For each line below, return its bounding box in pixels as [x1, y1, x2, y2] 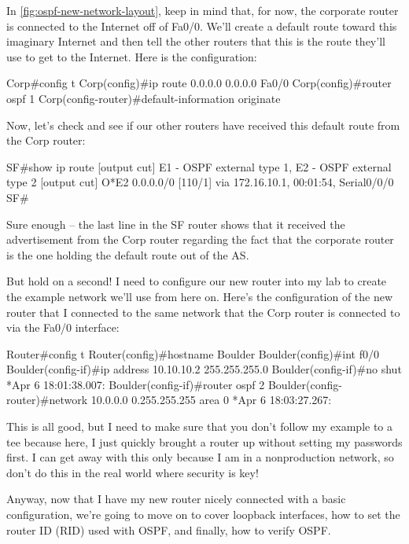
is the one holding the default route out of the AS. [6, 246, 249, 263]
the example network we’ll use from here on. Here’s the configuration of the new [6, 288, 393, 304]
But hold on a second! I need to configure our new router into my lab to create [6, 273, 387, 289]
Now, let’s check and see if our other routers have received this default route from [6, 116, 400, 133]
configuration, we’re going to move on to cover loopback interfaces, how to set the [6, 506, 400, 523]
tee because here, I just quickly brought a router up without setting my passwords [6, 433, 403, 450]
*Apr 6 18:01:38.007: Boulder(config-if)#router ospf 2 [6, 376, 265, 392]
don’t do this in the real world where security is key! [6, 464, 259, 480]
